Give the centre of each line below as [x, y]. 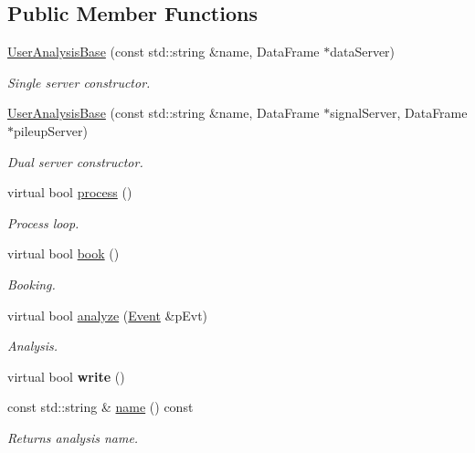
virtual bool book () [63, 253]
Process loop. [43, 222]
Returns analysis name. [73, 437]
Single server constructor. [79, 82]
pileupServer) [51, 130]
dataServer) [363, 52]
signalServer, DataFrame [399, 113]
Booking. [32, 284]
